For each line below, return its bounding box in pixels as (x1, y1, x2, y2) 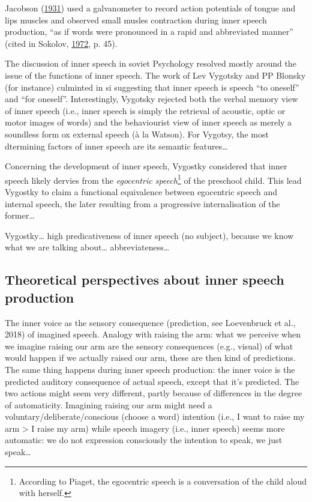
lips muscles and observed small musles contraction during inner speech (5, 13, 267, 26)
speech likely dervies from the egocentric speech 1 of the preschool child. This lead (5, 172, 302, 186)
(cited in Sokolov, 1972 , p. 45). (5, 37, 118, 49)
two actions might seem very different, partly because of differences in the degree (5, 387, 302, 399)
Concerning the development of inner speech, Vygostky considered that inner (5, 160, 287, 172)
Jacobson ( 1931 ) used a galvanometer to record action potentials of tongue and (5, 2, 296, 14)
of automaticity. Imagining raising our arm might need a (5, 398, 212, 411)
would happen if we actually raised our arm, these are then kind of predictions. (5, 351, 296, 364)
